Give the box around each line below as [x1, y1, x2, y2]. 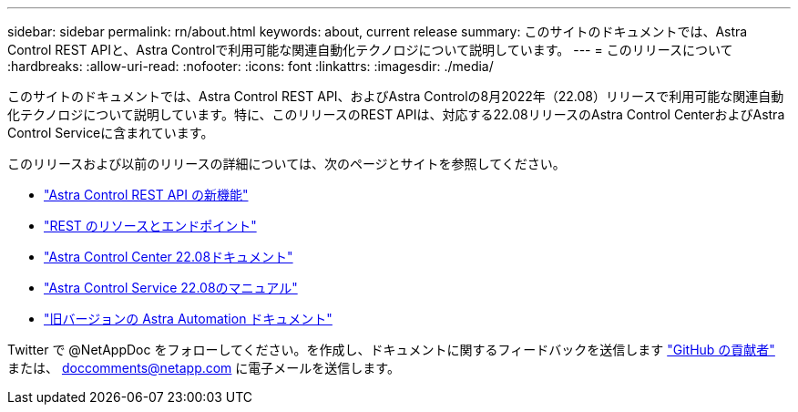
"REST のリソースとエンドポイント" [44, 218, 257, 233]
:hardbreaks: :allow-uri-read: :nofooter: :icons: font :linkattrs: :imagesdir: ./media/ [7, 58, 494, 74]
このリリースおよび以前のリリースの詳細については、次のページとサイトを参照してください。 [7, 156, 566, 171]
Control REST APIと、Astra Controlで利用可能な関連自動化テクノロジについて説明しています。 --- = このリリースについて [7, 42, 733, 57]
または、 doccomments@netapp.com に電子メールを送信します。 [7, 360, 400, 376]
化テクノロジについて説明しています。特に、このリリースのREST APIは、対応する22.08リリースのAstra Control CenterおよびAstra [7, 107, 785, 122]
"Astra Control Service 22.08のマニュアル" [44, 280, 298, 295]
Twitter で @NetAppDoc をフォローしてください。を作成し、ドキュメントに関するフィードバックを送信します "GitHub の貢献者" [7, 342, 775, 357]
